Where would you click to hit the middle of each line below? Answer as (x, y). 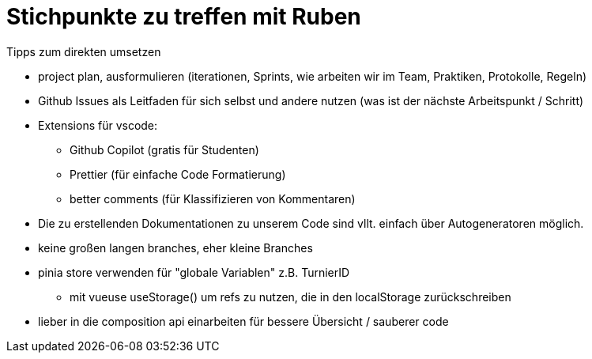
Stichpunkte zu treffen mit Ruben (184, 17)
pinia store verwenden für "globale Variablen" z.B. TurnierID (194, 272)
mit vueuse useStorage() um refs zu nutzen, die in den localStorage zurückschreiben (290, 297)
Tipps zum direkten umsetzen (84, 51)
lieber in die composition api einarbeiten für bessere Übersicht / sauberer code (243, 321)
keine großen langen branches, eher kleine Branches (175, 248)
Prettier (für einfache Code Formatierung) (178, 174)
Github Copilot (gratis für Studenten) (164, 149)
